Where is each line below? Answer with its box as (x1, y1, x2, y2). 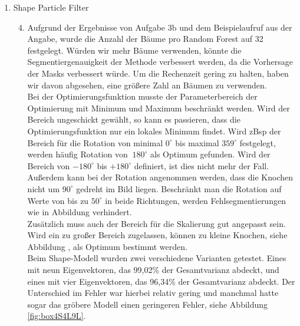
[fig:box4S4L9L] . (27, 309, 86, 322)
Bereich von (27, 159, 70, 172)
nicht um (27, 182, 60, 195)
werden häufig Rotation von (27, 148, 128, 160)
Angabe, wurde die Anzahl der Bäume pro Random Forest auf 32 (27, 32, 263, 45)
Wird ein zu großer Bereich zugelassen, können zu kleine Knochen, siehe (27, 229, 288, 241)
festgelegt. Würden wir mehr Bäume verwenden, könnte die (27, 44, 242, 56)
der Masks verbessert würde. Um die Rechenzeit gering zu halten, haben (27, 67, 289, 79)
